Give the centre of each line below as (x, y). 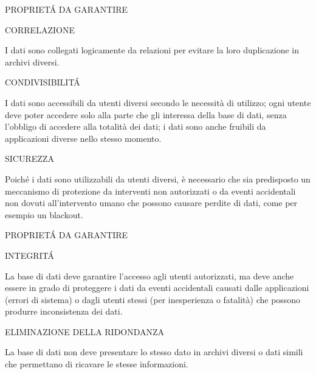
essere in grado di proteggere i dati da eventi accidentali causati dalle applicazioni (157, 288)
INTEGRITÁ (29, 255)
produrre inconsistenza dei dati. (64, 311)
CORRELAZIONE (40, 29)
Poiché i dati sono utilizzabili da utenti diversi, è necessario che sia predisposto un (158, 179)
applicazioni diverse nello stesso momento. (83, 138)
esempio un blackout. (44, 214)
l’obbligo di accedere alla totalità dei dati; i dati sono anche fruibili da (136, 126)
